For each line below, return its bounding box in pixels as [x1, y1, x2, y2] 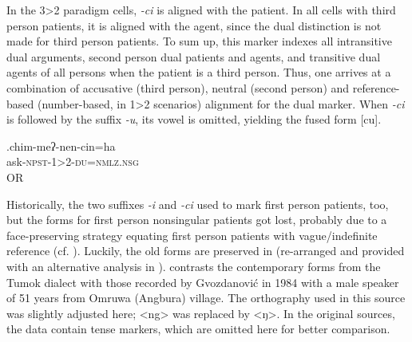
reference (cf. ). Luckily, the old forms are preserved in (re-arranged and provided [6, 242, 405, 259]
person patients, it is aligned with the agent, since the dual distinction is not [6, 17, 382, 33]
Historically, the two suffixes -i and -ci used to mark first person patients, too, [6, 195, 389, 212]
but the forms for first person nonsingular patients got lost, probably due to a [6, 211, 387, 228]
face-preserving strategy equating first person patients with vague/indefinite [6, 226, 378, 243]
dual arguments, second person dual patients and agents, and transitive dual [6, 48, 381, 65]
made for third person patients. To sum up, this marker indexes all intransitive [6, 33, 392, 49]
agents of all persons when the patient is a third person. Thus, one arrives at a [6, 64, 391, 81]
